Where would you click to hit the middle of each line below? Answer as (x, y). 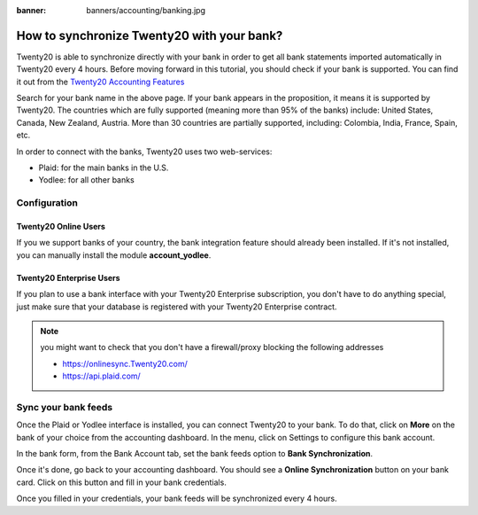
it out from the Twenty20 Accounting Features (100, 82)
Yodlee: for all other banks (86, 180)
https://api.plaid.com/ (101, 376)
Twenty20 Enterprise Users (68, 277)
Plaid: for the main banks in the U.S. (104, 168)
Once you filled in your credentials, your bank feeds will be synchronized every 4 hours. (177, 499)
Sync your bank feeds (65, 407)
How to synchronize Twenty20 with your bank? (150, 35)
